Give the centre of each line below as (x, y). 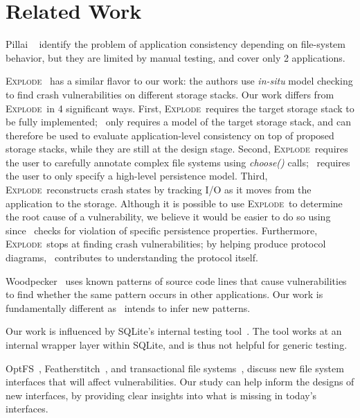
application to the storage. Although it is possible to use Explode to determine (174, 203)
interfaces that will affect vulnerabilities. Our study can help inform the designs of (180, 382)
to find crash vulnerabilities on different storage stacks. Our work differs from (170, 94)
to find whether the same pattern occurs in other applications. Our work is (164, 294)
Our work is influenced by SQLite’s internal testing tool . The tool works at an (174, 331)
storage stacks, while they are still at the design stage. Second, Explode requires (177, 149)
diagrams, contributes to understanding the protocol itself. (132, 258)
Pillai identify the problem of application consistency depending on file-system (175, 44)
